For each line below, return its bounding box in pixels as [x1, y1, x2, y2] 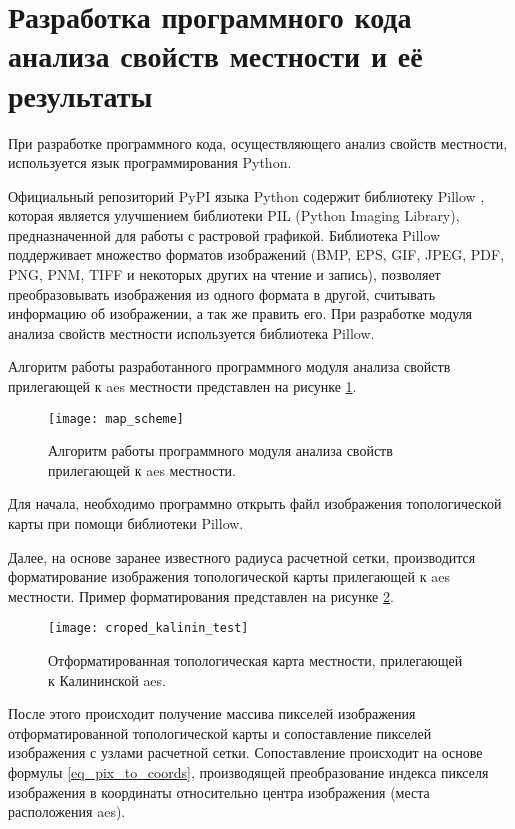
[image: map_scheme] [48, 411, 185, 426]
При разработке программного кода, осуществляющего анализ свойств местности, [8, 132, 508, 153]
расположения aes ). [8, 801, 126, 822]
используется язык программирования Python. [8, 152, 292, 173]
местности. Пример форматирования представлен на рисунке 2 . [8, 585, 394, 606]
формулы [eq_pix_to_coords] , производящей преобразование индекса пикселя [8, 762, 489, 783]
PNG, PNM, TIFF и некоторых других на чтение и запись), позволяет [8, 264, 441, 285]
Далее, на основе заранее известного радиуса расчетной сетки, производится [8, 546, 476, 567]
